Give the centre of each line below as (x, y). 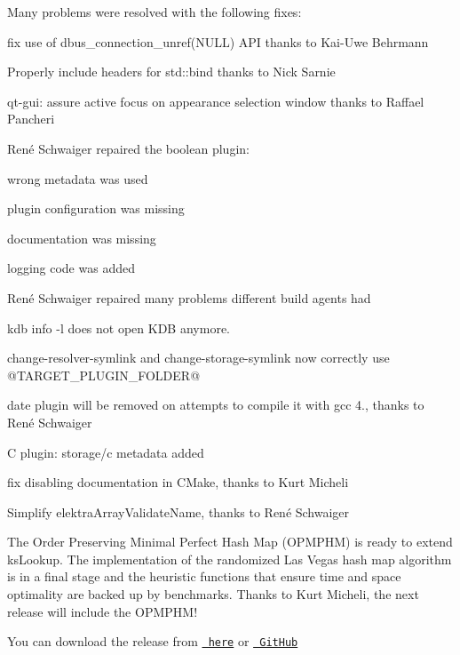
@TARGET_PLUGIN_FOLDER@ (104, 375)
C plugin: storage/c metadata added (106, 452)
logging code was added (71, 268)
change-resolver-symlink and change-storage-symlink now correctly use (198, 358)
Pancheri (31, 119)
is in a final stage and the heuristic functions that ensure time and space (204, 576)
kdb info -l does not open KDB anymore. (119, 327)
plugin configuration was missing (96, 208)
